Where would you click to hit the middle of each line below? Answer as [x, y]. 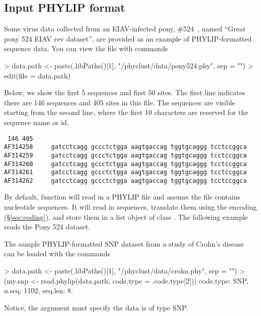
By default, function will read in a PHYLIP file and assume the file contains [122, 197]
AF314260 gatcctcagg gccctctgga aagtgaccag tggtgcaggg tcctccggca [125, 164]
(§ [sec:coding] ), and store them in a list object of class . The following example [126, 216]
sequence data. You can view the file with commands [86, 48]
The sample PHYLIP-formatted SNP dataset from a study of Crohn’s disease [124, 243]
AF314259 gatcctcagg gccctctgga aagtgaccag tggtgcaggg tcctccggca [125, 155]
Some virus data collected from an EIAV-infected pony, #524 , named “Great [125, 29]
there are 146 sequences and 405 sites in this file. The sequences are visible [120, 102]
